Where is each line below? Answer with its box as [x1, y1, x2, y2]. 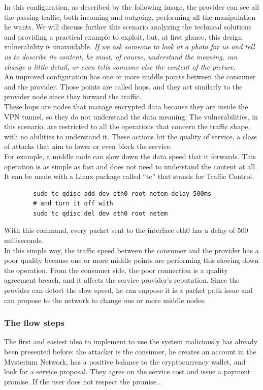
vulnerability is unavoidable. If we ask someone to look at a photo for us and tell [4, 41, 255, 52]
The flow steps [4, 316, 64, 329]
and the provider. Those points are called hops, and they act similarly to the [4, 81, 243, 92]
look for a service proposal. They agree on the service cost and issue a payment [4, 366, 251, 377]
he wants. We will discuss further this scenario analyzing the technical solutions [4, 21, 252, 32]
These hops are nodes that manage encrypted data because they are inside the [4, 101, 248, 111]
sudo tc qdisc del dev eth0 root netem [33, 209, 168, 217]
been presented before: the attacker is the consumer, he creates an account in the [4, 346, 256, 357]
